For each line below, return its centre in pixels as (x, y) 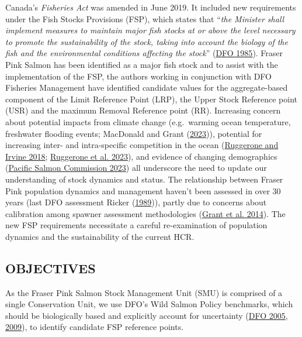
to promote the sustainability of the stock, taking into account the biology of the (147, 41)
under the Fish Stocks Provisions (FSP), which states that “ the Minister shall (145, 18)
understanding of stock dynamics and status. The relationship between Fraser (144, 179)
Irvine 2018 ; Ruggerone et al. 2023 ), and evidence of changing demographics (141, 156)
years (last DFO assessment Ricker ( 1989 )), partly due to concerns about (136, 202)
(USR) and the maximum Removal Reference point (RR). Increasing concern (143, 110)
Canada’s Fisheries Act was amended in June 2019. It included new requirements (151, 7)
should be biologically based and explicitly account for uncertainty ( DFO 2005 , (147, 315)
